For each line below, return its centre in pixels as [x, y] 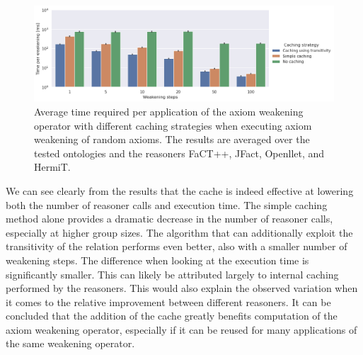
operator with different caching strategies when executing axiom [173, 125]
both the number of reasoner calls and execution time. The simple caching [167, 204]
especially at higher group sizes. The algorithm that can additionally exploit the [179, 232]
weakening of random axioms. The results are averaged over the [172, 139]
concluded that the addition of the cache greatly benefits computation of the [172, 316]
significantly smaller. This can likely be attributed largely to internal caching [172, 274]
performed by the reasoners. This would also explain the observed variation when [182, 288]
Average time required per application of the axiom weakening [169, 111]
